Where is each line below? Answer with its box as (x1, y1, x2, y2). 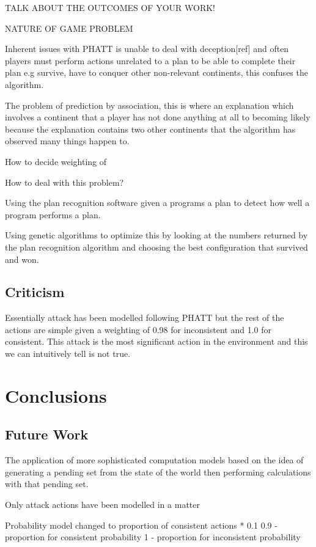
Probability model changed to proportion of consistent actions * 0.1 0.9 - (5, 518, 277, 531)
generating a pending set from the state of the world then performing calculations (5, 465, 311, 478)
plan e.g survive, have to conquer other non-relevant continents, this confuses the (5, 66, 308, 79)
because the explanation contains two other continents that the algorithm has (5, 122, 296, 135)
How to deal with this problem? (5, 175, 124, 188)
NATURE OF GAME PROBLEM (5, 21, 133, 34)
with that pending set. (5, 477, 89, 490)
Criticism (5, 282, 65, 301)
